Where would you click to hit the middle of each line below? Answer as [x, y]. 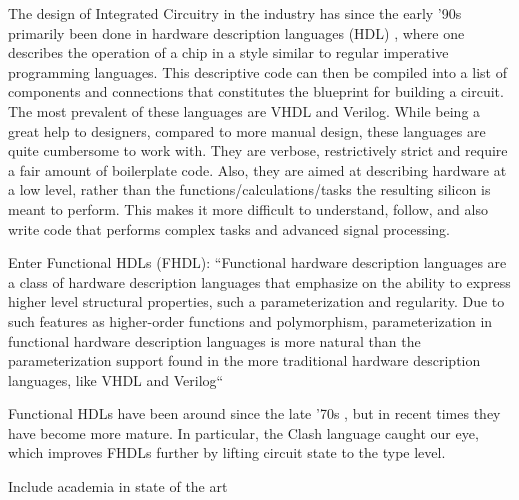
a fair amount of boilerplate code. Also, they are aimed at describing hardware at [257, 169]
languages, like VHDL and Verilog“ [116, 379]
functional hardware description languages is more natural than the [214, 340]
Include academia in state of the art [118, 486]
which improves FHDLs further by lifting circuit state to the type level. [227, 452]
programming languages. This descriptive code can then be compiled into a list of [257, 71]
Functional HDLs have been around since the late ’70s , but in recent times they [254, 413]
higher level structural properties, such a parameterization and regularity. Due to [256, 301]
